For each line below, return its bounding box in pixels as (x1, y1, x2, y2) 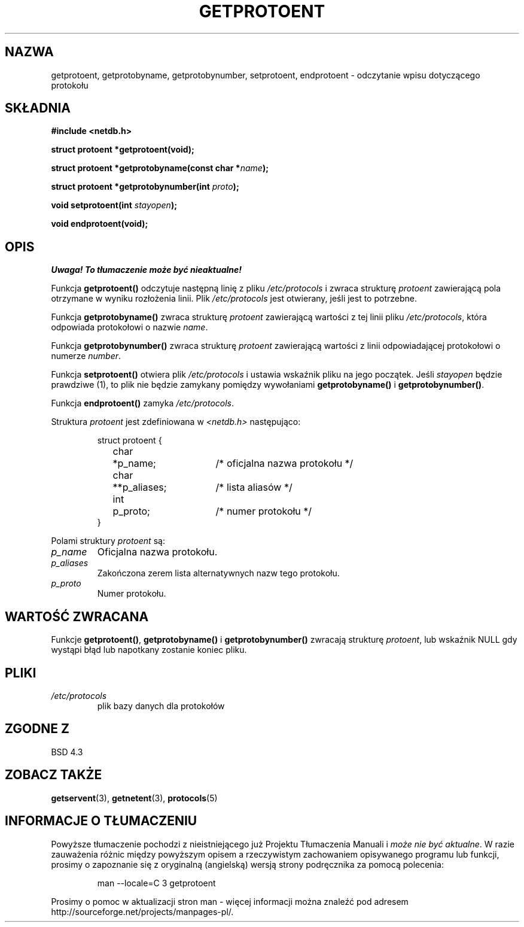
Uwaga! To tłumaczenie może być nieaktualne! (51, 265, 242, 275)
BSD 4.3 (51, 746, 83, 757)
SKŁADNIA (5, 101, 71, 116)
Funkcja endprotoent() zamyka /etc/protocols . (51, 398, 234, 409)
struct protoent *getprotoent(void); (51, 144, 194, 155)
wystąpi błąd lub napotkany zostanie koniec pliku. (51, 645, 247, 655)
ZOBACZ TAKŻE (5, 767, 102, 783)
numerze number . (51, 351, 121, 361)
